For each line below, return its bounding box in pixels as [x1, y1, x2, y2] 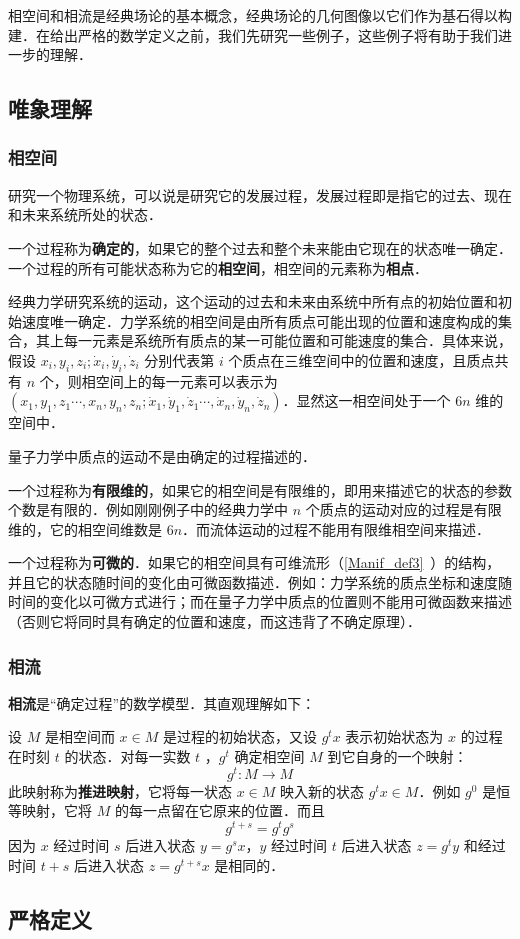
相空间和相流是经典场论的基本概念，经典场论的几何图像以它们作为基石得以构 [8, 5, 512, 25]
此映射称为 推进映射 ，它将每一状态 [8, 780, 232, 801]
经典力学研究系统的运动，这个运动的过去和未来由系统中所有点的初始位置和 [8, 291, 498, 312]
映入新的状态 [280, 780, 365, 801]
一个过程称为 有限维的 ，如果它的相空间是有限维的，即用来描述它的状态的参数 [8, 479, 512, 500]
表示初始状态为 [345, 726, 444, 747]
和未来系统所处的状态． [8, 204, 162, 225]
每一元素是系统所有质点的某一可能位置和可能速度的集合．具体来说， [63, 330, 512, 351]
